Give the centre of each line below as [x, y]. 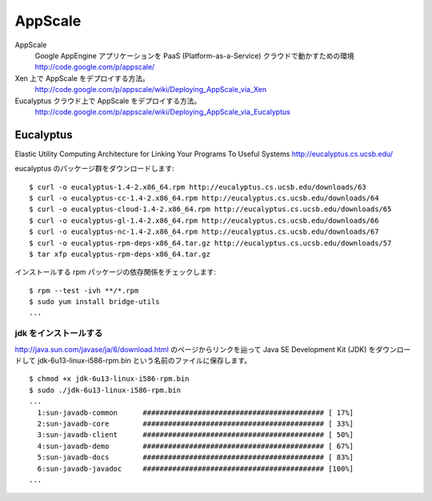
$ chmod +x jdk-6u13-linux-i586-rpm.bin [109, 379]
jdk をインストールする [59, 334]
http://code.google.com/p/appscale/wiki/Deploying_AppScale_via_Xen [151, 90]
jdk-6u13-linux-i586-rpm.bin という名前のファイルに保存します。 [144, 361]
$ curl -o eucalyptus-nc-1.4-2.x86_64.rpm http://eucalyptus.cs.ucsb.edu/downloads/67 [204, 232]
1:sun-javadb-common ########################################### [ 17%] [196, 413]
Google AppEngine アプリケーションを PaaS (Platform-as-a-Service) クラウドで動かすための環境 [195, 55]
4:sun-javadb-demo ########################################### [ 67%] [196, 446]
